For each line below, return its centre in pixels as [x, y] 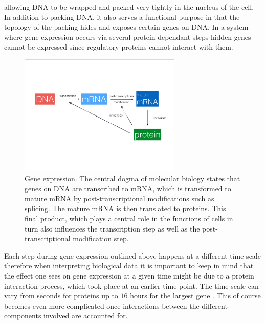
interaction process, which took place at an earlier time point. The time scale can [131, 285]
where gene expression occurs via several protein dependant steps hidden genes [128, 37]
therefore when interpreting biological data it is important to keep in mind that [129, 265]
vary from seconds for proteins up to [61, 296]
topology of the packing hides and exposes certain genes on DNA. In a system [126, 27]
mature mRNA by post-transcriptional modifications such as [119, 198]
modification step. [101, 238]
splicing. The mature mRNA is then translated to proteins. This [125, 208]
